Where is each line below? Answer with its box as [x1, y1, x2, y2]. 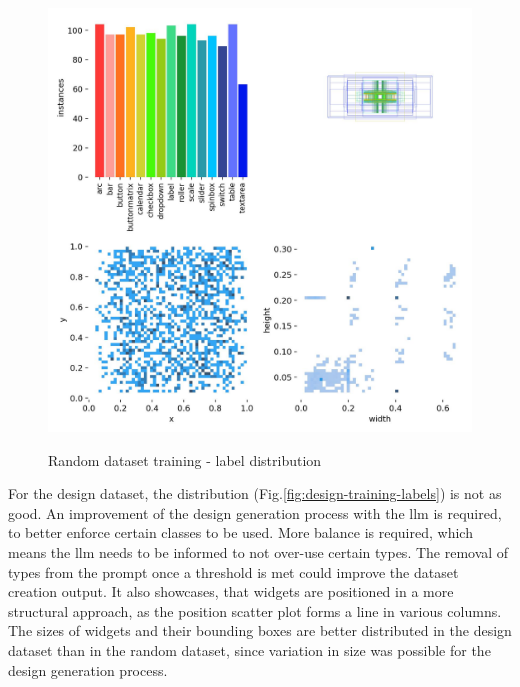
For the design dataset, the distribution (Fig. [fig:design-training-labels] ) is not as [8, 483, 502, 504]
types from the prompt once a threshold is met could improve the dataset [8, 561, 459, 582]
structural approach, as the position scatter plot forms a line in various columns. [8, 600, 502, 621]
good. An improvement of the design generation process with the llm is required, [8, 502, 502, 523]
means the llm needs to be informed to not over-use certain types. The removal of [8, 541, 509, 562]
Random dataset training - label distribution [48, 449, 322, 470]
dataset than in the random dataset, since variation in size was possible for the [8, 639, 491, 660]
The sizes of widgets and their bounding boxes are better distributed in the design [8, 620, 512, 641]
